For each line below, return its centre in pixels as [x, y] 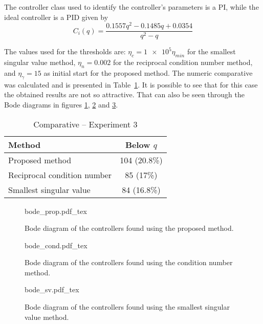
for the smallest [211, 51]
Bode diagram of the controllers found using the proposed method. [129, 228]
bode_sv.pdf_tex [52, 289]
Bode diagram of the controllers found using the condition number [129, 262]
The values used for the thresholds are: [65, 51]
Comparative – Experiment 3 [85, 124]
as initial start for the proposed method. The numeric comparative [148, 72]
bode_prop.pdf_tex [56, 211]
